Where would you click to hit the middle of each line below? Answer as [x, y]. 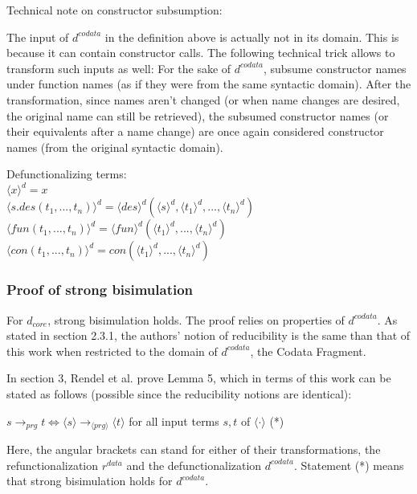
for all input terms [174, 421]
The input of [38, 37]
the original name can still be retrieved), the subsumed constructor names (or [198, 115]
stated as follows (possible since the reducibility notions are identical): [179, 394]
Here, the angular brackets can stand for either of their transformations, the [194, 449]
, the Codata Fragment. [308, 351]
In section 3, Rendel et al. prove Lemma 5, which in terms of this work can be [199, 378]
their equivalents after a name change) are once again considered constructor [195, 131]
